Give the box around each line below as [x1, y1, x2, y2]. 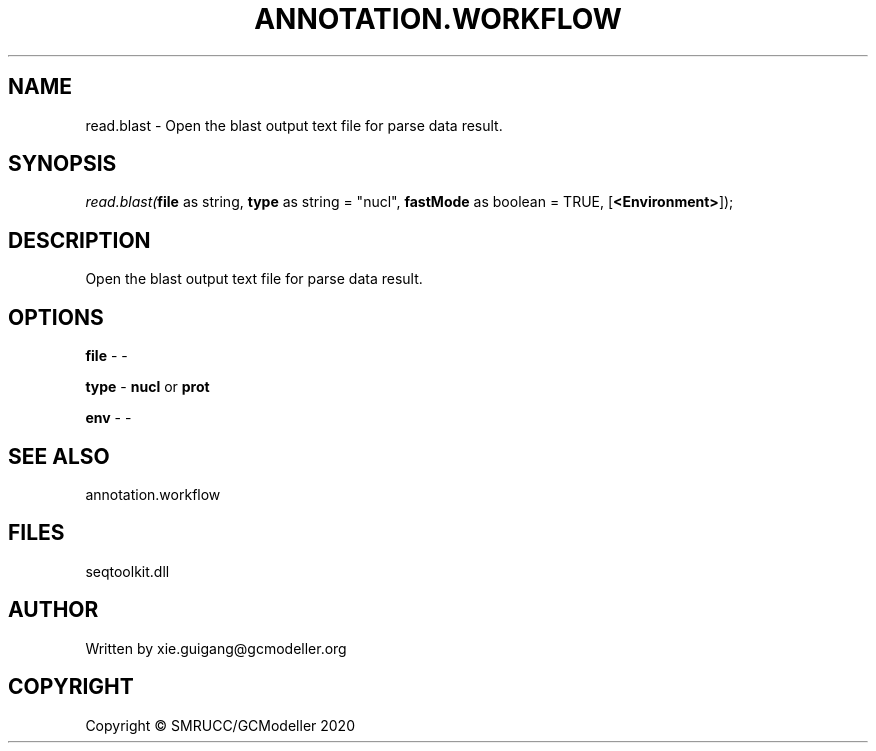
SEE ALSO [8, 443, 110, 469]
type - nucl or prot [85, 378, 210, 396]
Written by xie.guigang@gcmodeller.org [85, 639, 347, 657]
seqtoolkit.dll [85, 562, 170, 580]
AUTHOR [8, 597, 99, 623]
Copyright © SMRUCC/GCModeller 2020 [85, 716, 355, 734]
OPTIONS [8, 304, 104, 330]
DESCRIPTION [8, 227, 151, 253]
